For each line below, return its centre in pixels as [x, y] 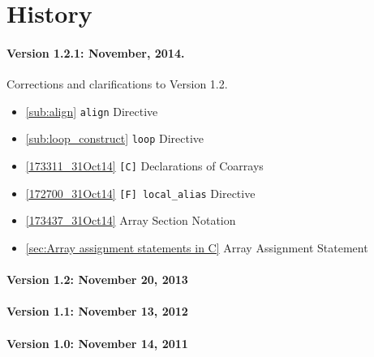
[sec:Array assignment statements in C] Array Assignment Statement [197, 247]
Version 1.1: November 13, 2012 [97, 311]
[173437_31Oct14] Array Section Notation [131, 220]
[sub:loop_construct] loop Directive [115, 138]
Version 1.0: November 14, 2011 [97, 343]
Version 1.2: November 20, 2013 [97, 280]
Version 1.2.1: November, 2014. [96, 52]
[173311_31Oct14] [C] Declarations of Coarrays [144, 166]
